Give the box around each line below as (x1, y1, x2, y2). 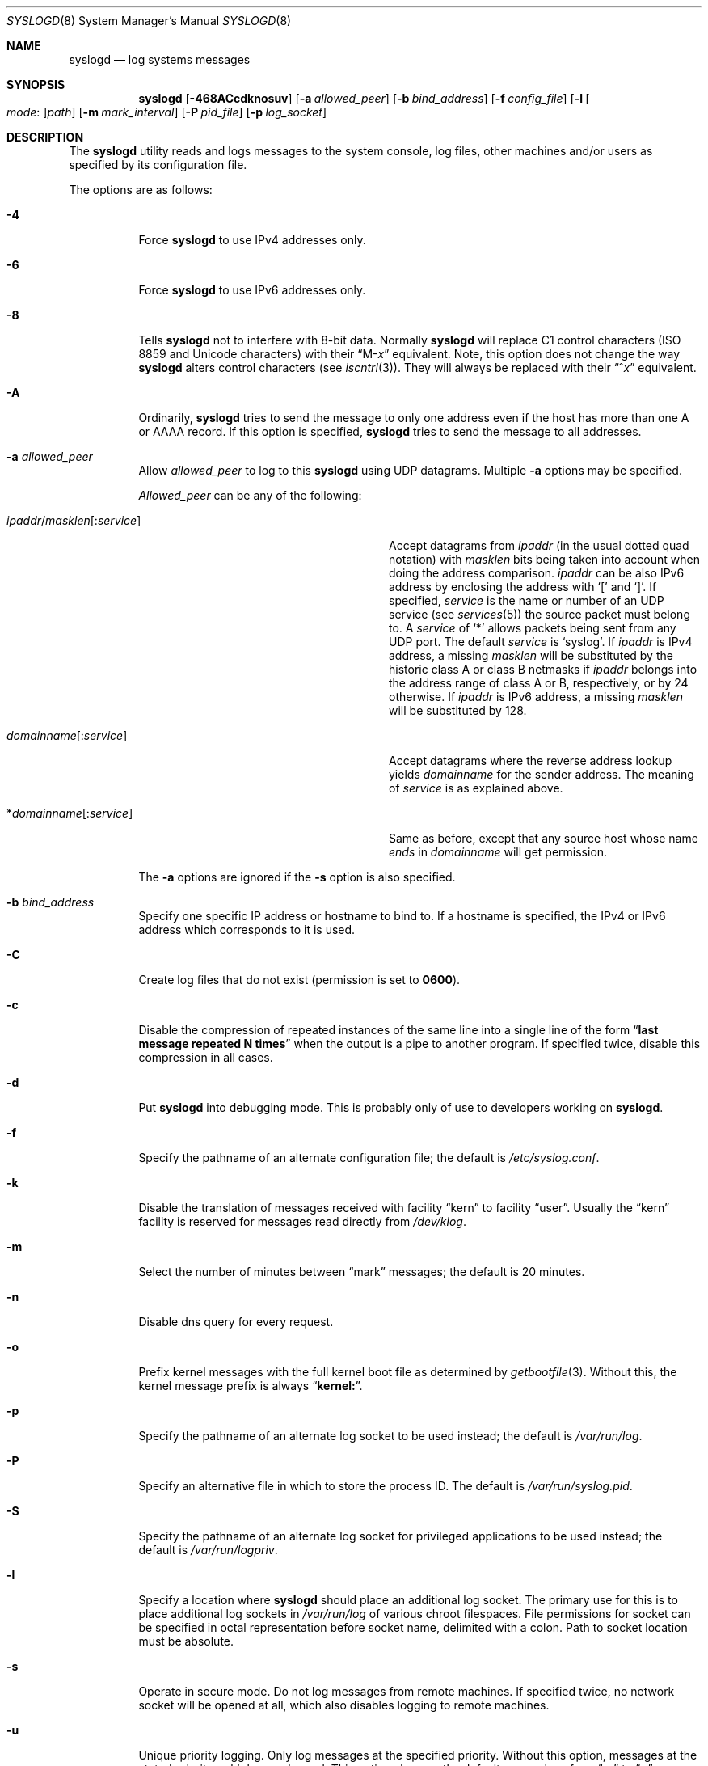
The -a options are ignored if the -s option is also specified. (138, 870, 456, 884)
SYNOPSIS (6, 78, 65, 91)
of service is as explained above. (389, 781, 563, 795)
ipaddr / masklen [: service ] (6, 513, 141, 527)
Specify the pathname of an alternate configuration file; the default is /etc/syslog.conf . (138, 1151, 600, 1164)
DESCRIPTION (6, 130, 84, 144)
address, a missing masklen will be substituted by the (389, 649, 673, 662)
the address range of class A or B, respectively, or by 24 (389, 676, 689, 690)
